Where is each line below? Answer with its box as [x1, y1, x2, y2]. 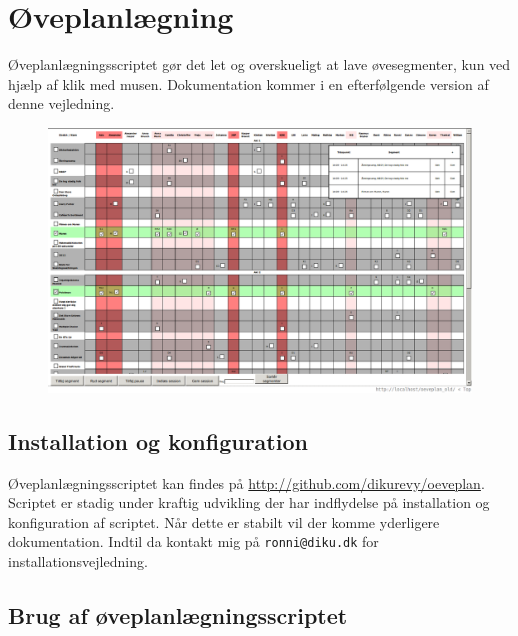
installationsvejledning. [8, 551, 148, 572]
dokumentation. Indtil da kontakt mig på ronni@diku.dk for [8, 531, 379, 552]
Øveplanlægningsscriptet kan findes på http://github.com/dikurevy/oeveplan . [8, 472, 485, 493]
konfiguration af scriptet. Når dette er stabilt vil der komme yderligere [8, 511, 440, 532]
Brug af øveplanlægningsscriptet [8, 600, 348, 631]
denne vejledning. [8, 93, 115, 114]
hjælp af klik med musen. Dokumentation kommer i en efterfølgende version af [8, 73, 489, 94]
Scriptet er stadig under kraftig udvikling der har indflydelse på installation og [8, 492, 490, 513]
